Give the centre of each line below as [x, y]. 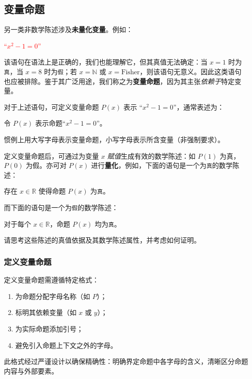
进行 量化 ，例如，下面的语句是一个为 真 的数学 [162, 165]
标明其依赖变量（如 [46, 312]
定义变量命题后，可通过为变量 [51, 156]
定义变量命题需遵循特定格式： [51, 280]
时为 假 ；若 [60, 71]
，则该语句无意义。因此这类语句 [191, 71]
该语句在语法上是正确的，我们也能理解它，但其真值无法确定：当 [106, 62]
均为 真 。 [108, 223]
